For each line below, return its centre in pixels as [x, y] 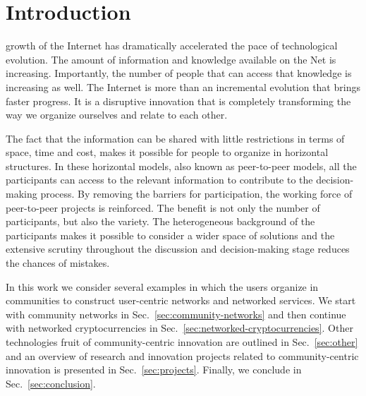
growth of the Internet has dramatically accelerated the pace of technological [172, 46]
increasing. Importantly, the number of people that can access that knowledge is [179, 73]
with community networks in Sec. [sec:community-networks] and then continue [176, 314]
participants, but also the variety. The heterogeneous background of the [160, 221]
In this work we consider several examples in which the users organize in [162, 286]
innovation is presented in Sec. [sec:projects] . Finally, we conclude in [154, 370]
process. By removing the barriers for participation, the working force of [196, 194]
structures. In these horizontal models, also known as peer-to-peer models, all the [181, 166]
